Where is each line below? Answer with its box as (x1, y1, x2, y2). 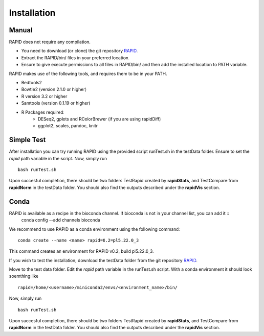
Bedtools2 (21, 80, 42, 86)
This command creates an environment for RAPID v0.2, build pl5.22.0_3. (9, 248, 154, 254)
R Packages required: (21, 109, 65, 115)
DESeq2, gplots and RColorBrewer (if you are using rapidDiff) (38, 116, 161, 122)
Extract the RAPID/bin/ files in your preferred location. (21, 54, 130, 61)
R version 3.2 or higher (21, 93, 67, 99)
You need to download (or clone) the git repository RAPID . (21, 48, 138, 54)
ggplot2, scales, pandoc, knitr (38, 123, 98, 129)
